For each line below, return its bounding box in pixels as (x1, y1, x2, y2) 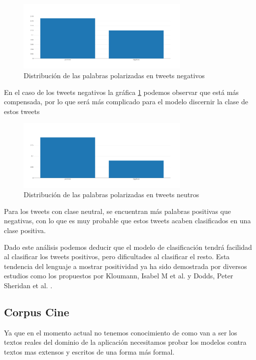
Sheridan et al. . (4, 280, 53, 291)
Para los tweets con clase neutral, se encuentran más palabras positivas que (4, 206, 231, 216)
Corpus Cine (4, 304, 69, 320)
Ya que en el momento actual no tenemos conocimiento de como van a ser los (4, 327, 237, 337)
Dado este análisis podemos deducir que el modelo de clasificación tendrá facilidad (4, 241, 252, 252)
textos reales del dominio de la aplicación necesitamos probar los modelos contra (4, 337, 247, 347)
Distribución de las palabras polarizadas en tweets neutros (24, 189, 199, 200)
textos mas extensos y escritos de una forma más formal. (4, 347, 175, 357)
